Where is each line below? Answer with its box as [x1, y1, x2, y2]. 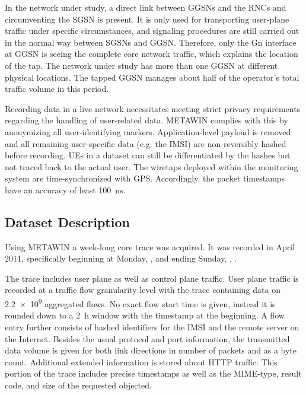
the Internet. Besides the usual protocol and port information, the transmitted [5, 332, 290, 345]
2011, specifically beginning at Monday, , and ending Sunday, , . [5, 252, 237, 265]
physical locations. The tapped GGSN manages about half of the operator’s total [5, 71, 299, 83]
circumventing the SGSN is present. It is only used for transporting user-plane [5, 12, 289, 25]
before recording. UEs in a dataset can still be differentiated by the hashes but [5, 149, 291, 161]
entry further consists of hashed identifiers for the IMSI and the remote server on [5, 320, 299, 333]
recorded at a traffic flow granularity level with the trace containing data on [5, 283, 280, 296]
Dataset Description [5, 212, 130, 231]
